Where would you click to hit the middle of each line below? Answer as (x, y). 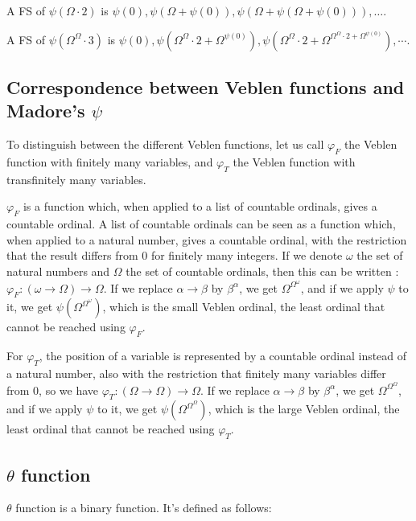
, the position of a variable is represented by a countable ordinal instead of (223, 356)
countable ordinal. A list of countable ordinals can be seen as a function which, (201, 224)
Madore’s (46, 111)
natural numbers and (58, 271)
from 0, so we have (53, 390)
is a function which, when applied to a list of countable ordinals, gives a (200, 206)
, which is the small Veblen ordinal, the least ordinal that (244, 307)
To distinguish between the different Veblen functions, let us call (165, 144)
